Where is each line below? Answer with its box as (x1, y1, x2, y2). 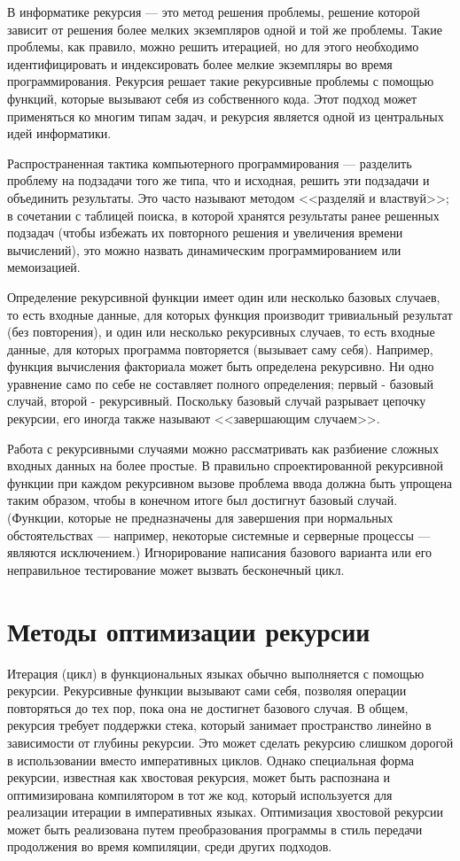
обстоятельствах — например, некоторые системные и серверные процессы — (7, 525, 431, 544)
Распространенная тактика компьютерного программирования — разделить (7, 153, 412, 172)
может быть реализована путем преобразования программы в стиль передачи (7, 819, 423, 838)
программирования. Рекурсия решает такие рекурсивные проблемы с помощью (7, 72, 434, 90)
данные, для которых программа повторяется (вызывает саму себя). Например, (7, 339, 433, 358)
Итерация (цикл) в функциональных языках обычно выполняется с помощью (7, 663, 425, 682)
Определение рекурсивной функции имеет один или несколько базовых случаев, (7, 287, 441, 306)
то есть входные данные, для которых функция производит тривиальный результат (7, 305, 453, 323)
